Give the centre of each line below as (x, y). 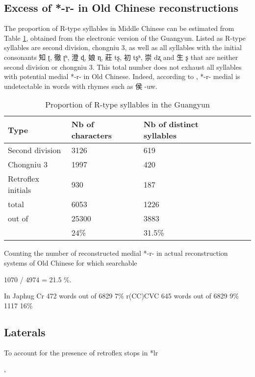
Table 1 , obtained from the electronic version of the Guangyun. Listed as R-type (125, 38)
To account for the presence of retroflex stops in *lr (81, 352)
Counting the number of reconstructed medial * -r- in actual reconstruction (116, 253)
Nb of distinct (171, 124)
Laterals (25, 332)
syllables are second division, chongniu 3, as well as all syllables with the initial (123, 47)
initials (20, 190)
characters (91, 135)
